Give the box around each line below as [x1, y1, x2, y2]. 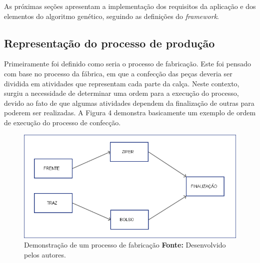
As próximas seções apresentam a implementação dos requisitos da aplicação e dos [4, 1, 256, 11]
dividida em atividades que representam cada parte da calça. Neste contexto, [4, 78, 239, 88]
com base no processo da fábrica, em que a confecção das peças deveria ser [4, 68, 232, 78]
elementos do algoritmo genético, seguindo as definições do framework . [4, 10, 219, 21]
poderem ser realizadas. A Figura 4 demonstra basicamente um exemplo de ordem [4, 107, 256, 118]
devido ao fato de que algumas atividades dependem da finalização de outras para [4, 97, 254, 108]
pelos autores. [24, 250, 66, 260]
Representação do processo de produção [4, 35, 215, 50]
